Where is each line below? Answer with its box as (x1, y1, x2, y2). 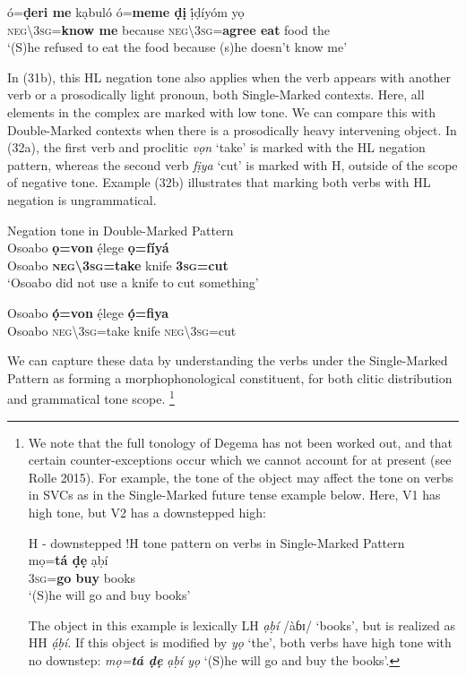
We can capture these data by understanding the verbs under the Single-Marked (7, 351, 448, 370)
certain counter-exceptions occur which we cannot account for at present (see (28, 450, 452, 469)
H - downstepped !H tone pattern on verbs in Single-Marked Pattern (28, 533, 405, 552)
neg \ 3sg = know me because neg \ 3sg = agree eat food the (7, 20, 331, 39)
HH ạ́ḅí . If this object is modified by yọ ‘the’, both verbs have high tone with (28, 633, 452, 652)
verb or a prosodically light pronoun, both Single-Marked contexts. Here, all (7, 85, 425, 104)
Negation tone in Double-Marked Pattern (7, 220, 234, 239)
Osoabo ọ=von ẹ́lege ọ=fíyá (7, 238, 169, 257)
